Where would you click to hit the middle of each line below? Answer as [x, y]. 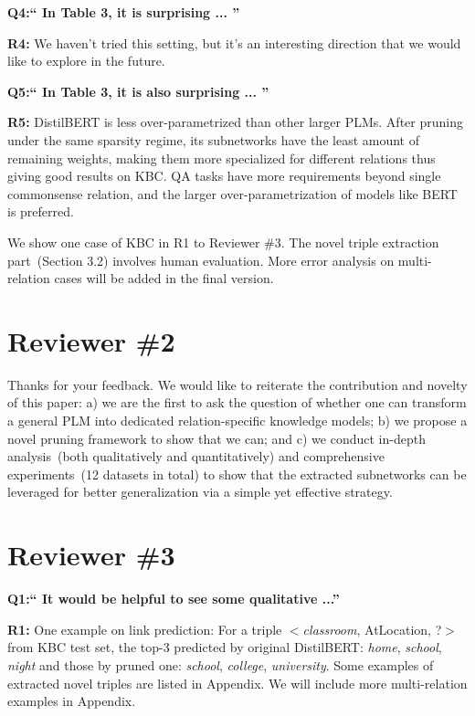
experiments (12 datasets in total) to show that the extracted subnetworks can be [237, 474]
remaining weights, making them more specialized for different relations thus [222, 158]
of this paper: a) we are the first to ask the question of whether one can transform [237, 402]
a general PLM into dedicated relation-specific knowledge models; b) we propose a [237, 421]
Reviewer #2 [91, 340]
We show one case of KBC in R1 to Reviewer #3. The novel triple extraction [223, 242]
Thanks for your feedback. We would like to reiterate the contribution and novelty [237, 384]
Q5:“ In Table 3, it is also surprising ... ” [138, 91]
